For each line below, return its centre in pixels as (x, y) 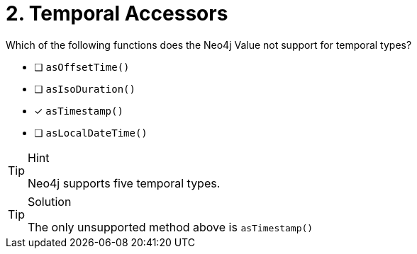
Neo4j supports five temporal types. (124, 183)
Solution (50, 201)
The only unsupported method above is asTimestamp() (171, 227)
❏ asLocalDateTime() (91, 132)
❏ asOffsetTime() (82, 67)
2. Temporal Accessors (117, 13)
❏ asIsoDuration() (85, 88)
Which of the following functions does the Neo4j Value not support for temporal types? (209, 45)
